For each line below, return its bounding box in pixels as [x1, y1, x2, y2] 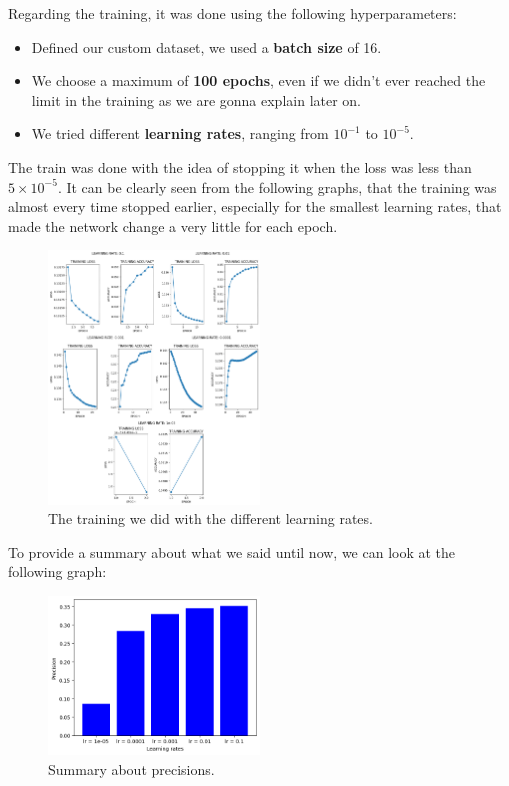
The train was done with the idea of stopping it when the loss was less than [8, 156, 472, 177]
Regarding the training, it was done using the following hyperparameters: [8, 3, 457, 23]
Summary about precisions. [48, 758, 215, 779]
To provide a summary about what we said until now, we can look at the [8, 541, 456, 562]
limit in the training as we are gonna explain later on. [31, 89, 362, 110]
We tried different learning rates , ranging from [31, 123, 329, 144]
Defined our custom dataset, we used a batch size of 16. [31, 36, 382, 57]
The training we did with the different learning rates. [48, 508, 373, 529]
